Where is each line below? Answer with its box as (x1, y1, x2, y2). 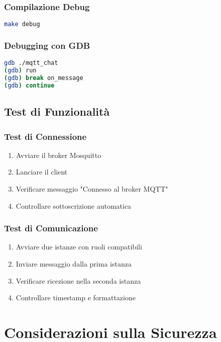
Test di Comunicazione (4, 222, 98, 234)
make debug (4, 21, 40, 28)
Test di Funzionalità (4, 104, 110, 119)
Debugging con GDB (4, 39, 90, 52)
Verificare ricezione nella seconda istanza (16, 275, 141, 286)
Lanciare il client (16, 166, 68, 177)
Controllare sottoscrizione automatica (16, 200, 132, 211)
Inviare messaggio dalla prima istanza (16, 259, 132, 269)
